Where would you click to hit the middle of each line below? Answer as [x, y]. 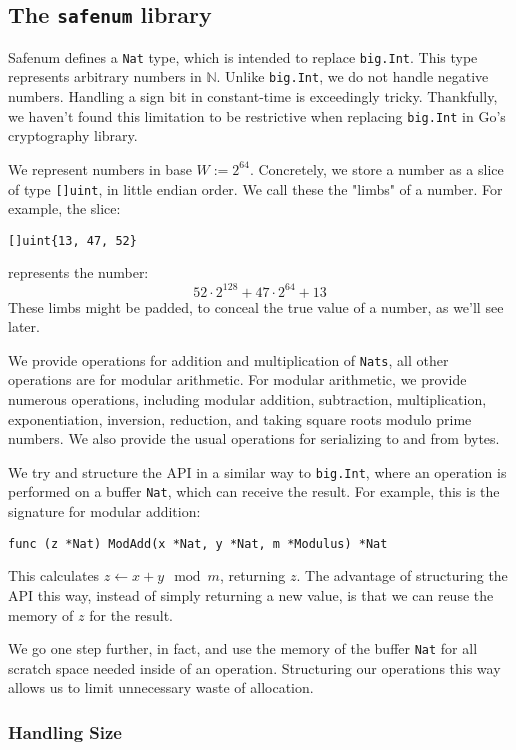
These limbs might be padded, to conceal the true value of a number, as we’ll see [256, 306]
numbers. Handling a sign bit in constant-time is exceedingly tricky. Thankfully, [253, 96]
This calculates [54, 575]
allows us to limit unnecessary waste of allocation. [161, 687]
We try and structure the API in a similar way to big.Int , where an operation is [257, 471]
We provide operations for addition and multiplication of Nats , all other [228, 359]
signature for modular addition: [104, 511]
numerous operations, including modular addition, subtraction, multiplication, [247, 398]
